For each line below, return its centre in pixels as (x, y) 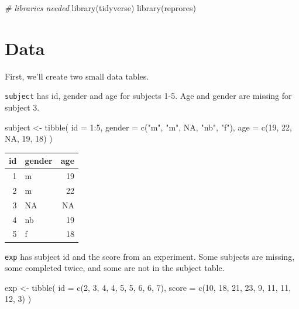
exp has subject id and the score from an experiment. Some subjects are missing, (150, 256)
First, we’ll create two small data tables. (77, 76)
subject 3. (22, 107)
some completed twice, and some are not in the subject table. (115, 268)
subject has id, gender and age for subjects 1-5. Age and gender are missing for (148, 96)
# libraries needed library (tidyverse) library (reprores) (101, 8)
